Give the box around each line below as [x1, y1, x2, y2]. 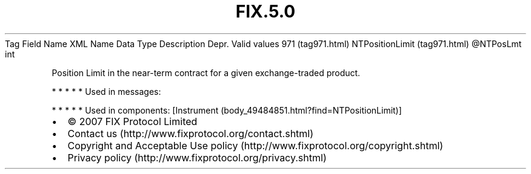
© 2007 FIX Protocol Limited [67, 115, 198, 127]
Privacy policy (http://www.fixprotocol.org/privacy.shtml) [67, 151, 327, 164]
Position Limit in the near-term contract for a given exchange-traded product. [52, 67, 361, 78]
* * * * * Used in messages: [52, 86, 161, 97]
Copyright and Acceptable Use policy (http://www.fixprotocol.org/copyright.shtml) [67, 139, 444, 152]
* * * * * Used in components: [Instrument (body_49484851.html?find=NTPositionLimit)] [52, 105, 402, 115]
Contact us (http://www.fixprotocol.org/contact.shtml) [67, 127, 314, 140]
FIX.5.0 [235, 1, 296, 22]
